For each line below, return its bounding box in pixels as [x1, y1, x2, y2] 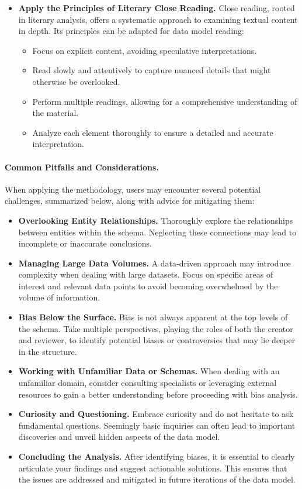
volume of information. [18, 291, 100, 303]
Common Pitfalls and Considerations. [5, 160, 159, 173]
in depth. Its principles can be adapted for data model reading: [18, 25, 244, 37]
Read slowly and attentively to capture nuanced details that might [32, 64, 271, 76]
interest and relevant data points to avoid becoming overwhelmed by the [18, 279, 278, 292]
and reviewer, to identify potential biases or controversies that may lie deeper [18, 334, 296, 346]
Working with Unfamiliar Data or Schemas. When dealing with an [18, 365, 280, 377]
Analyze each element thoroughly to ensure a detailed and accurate [32, 126, 273, 138]
